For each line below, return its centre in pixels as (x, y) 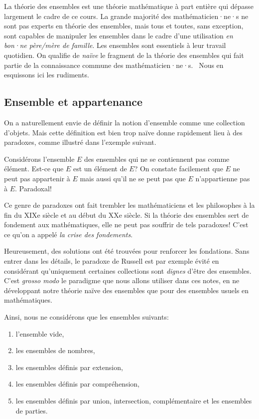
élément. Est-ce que (34, 169)
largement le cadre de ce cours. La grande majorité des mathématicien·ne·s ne (126, 16)
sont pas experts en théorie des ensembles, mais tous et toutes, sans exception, (124, 26)
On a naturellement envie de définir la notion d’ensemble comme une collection (125, 122)
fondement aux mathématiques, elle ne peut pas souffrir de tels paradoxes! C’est (126, 224)
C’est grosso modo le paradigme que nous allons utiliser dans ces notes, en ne (122, 280)
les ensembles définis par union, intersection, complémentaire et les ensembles (134, 401)
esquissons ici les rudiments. (47, 75)
